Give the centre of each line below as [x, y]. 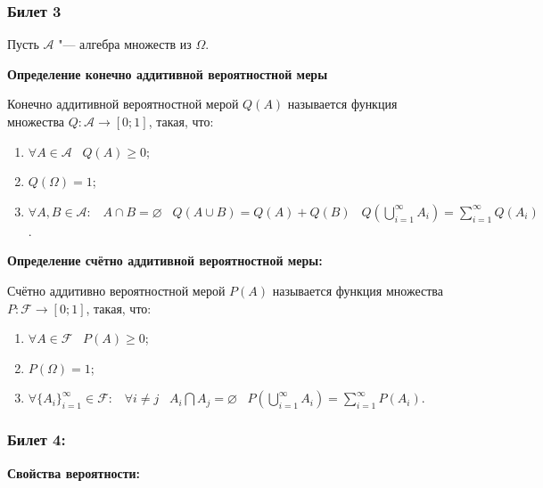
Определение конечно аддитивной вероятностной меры [168, 73]
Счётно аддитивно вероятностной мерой [116, 290]
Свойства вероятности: [74, 472]
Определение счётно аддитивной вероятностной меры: [165, 260]
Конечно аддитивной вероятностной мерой [123, 104]
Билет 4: [37, 439]
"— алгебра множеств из [125, 44]
